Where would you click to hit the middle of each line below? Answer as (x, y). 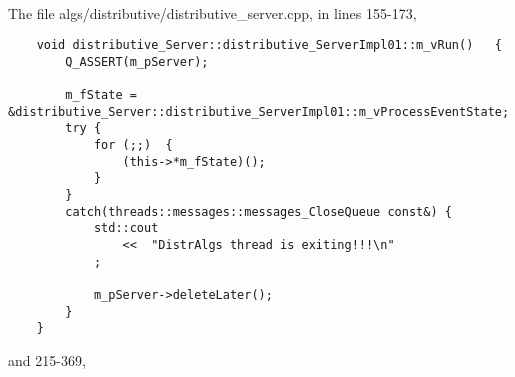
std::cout (126, 228)
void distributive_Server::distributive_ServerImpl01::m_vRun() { (269, 45)
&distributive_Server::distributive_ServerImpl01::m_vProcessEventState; (259, 111)
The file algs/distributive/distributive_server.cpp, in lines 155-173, (212, 12)
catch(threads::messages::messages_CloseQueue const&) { (258, 211)
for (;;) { (133, 145)
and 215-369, (47, 360)
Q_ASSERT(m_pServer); (137, 61)
